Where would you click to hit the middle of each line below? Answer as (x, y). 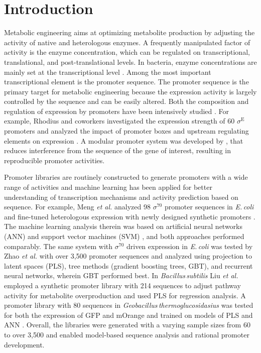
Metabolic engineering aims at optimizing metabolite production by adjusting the (129, 32)
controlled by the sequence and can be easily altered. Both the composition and (126, 101)
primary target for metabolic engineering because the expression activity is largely (130, 91)
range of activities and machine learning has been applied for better (108, 187)
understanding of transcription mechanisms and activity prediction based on (121, 197)
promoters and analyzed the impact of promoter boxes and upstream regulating (126, 131)
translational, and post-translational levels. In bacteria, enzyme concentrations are (130, 62)
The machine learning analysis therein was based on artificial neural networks (123, 226)
